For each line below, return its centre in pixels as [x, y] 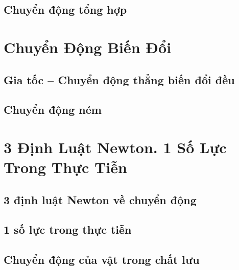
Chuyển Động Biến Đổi [88, 47]
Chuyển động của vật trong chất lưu [102, 260]
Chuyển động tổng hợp [65, 9]
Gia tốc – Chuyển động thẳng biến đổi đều [119, 79]
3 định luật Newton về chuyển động [100, 199]
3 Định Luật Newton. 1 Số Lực [115, 147]
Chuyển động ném [53, 109]
